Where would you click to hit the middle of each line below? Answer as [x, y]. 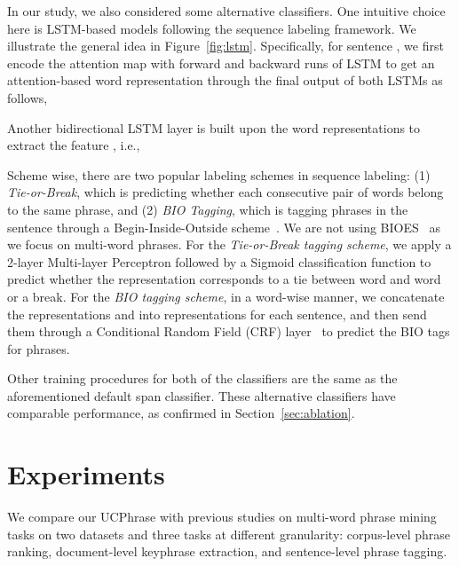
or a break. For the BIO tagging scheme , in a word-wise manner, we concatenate [226, 296]
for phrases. [39, 348]
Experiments [86, 474]
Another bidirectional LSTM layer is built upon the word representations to [214, 127]
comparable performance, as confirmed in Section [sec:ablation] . [181, 413]
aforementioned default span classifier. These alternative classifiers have [202, 395]
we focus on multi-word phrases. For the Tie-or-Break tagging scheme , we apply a [229, 244]
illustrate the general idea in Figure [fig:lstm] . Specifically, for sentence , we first [226, 46]
